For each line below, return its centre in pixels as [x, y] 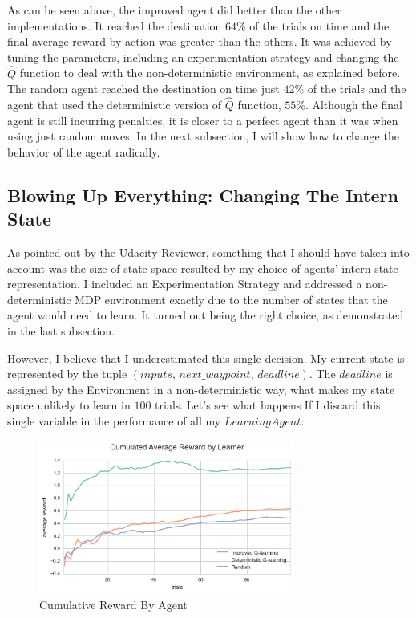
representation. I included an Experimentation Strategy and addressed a [185, 284]
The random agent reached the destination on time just [143, 89]
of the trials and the [357, 89]
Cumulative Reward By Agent [113, 604]
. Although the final [353, 104]
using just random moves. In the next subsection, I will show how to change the [203, 136]
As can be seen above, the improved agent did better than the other [174, 10]
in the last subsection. [61, 330]
